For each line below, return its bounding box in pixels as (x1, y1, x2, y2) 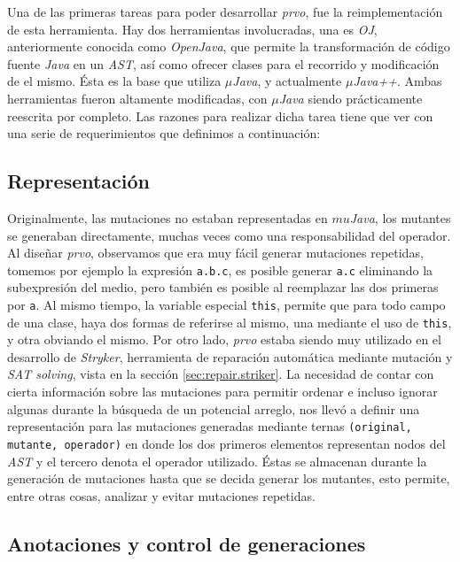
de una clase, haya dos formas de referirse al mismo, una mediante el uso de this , (7, 312, 452, 331)
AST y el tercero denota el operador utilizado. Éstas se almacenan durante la (7, 451, 427, 470)
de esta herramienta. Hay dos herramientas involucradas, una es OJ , (7, 19, 378, 38)
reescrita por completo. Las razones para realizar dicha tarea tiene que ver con (7, 106, 433, 125)
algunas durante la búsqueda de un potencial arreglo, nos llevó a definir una (7, 399, 420, 418)
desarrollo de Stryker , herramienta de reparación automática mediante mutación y (7, 347, 453, 366)
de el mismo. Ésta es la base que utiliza (7, 72, 222, 90)
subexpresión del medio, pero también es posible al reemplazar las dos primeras (7, 278, 439, 296)
